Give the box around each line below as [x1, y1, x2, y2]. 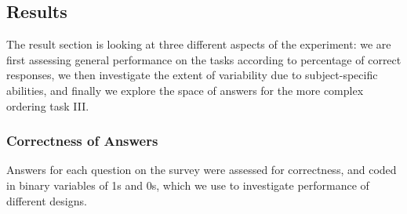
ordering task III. [6, 97, 89, 114]
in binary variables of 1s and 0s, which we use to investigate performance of [6, 176, 369, 193]
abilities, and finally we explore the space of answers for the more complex [6, 82, 364, 98]
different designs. [6, 192, 87, 209]
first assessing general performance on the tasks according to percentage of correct [6, 51, 402, 67]
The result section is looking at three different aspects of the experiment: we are [6, 36, 391, 53]
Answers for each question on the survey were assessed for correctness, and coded [6, 161, 397, 178]
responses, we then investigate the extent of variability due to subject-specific [6, 67, 378, 83]
